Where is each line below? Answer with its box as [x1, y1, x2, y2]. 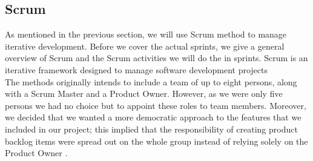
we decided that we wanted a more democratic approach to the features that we [5, 111, 301, 123]
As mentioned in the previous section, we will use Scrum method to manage [5, 28, 287, 41]
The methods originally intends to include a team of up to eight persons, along [5, 75, 297, 88]
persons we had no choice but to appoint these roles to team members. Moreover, [5, 99, 306, 111]
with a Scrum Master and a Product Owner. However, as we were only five [5, 87, 283, 100]
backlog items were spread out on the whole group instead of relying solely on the [5, 134, 308, 147]
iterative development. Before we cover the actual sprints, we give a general [5, 39, 285, 52]
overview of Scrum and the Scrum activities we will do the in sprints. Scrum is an [5, 51, 308, 64]
